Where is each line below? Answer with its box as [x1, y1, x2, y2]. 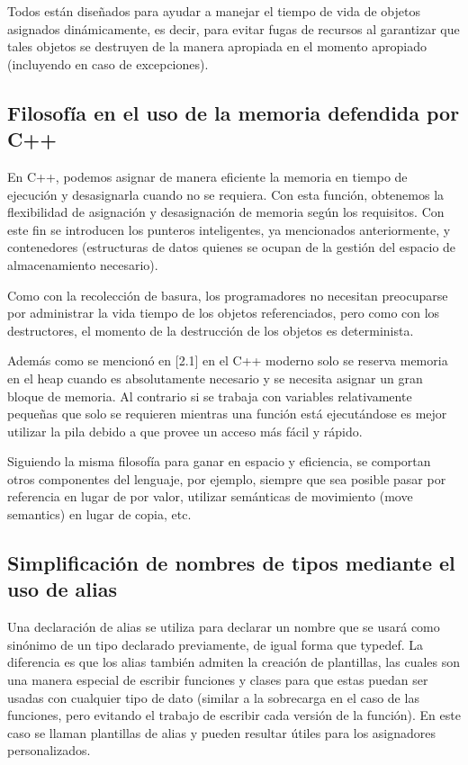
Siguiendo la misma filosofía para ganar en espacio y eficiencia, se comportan [7, 452, 431, 471]
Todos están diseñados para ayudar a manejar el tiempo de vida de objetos [7, 2, 421, 20]
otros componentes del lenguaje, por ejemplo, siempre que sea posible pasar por [7, 469, 446, 488]
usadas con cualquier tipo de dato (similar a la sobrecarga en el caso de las [7, 688, 419, 706]
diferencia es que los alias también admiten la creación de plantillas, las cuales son [7, 652, 461, 671]
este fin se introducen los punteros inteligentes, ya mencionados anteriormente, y [7, 220, 451, 238]
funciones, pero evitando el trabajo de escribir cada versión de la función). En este [7, 706, 461, 724]
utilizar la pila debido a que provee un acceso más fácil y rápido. [7, 421, 363, 440]
